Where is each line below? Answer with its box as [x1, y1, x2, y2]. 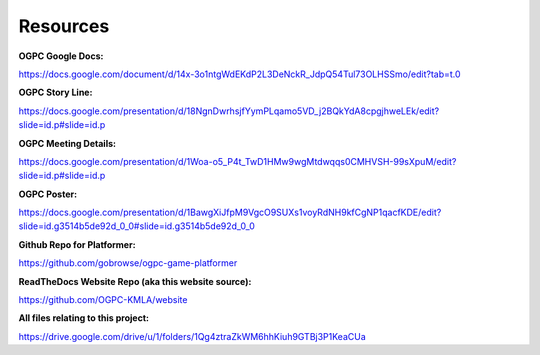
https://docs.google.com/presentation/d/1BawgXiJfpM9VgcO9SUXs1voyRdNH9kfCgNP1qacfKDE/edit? [18, 206, 442, 219]
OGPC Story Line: [18, 86, 93, 99]
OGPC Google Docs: [18, 50, 104, 62]
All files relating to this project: [18, 312, 150, 324]
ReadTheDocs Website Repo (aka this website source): [18, 275, 252, 287]
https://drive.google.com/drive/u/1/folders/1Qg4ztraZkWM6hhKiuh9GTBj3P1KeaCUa [18, 330, 367, 342]
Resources [18, 15, 110, 37]
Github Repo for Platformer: [18, 238, 136, 250]
